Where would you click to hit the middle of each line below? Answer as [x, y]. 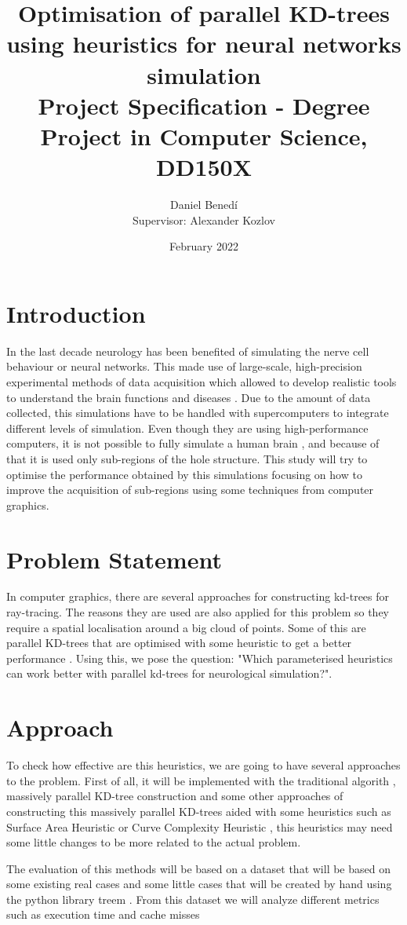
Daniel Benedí [204, 205]
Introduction [76, 313]
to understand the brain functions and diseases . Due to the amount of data [189, 397]
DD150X [204, 167]
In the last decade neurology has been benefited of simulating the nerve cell [188, 351]
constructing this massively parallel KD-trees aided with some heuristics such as [199, 811]
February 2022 [204, 246]
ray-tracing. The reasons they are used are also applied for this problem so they [198, 612]
